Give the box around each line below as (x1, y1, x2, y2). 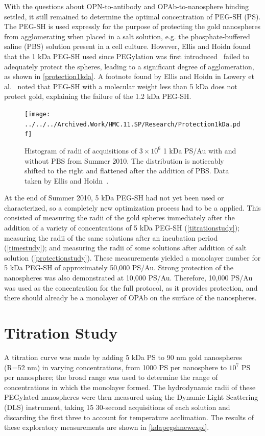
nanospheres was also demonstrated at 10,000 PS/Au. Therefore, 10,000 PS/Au (4, 272, 253, 283)
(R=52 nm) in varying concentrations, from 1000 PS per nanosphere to (4, 362, 227, 372)
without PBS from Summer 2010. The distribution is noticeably (25, 155, 224, 166)
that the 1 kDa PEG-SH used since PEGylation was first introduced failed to (4, 50, 249, 61)
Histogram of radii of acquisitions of (25, 145, 137, 156)
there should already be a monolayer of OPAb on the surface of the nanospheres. (4, 292, 257, 303)
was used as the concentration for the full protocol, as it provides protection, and (4, 282, 258, 293)
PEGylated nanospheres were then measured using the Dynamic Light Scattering (4, 392, 258, 402)
